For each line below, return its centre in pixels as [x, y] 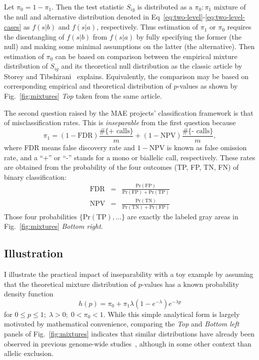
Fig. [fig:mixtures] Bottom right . [53, 226]
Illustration [34, 253]
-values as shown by [207, 86]
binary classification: [35, 176]
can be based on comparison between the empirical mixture [146, 56]
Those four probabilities [41, 216]
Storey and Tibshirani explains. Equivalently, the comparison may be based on [126, 76]
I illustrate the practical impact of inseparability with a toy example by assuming [129, 274]
